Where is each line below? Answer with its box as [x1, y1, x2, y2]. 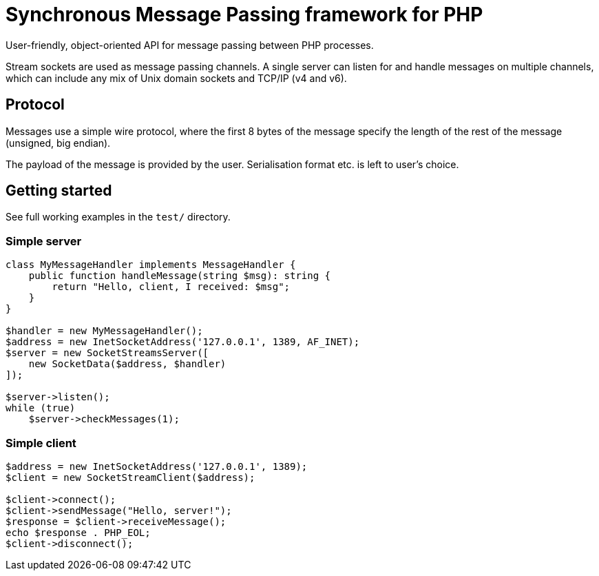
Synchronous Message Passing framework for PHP [6, 3, 483, 26]
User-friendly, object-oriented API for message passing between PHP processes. [6, 39, 374, 51]
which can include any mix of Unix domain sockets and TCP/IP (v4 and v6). [6, 72, 347, 84]
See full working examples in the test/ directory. [6, 211, 231, 223]
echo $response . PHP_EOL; [6, 526, 151, 538]
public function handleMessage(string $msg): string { [28, 270, 331, 282]
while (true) [6, 402, 76, 414]
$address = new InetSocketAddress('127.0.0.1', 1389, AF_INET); [6, 336, 360, 348]
